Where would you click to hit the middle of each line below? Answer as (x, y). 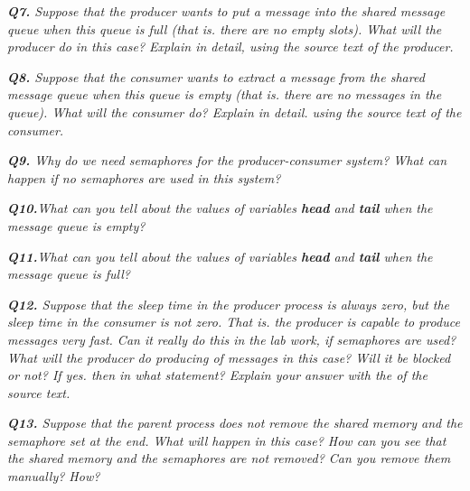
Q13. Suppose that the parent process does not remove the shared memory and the (235, 423)
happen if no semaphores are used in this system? (144, 177)
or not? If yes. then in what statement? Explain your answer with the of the (217, 375)
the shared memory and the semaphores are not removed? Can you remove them (229, 458)
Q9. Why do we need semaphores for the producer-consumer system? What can (227, 160)
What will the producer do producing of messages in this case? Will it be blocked (229, 357)
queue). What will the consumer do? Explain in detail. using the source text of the (235, 111)
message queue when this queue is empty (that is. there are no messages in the (225, 94)
